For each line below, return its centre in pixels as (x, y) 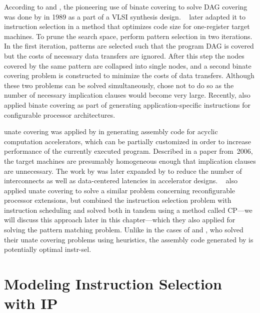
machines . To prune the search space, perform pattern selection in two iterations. (128, 36)
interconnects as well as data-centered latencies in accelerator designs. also (121, 181)
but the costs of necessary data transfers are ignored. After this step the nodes (124, 55)
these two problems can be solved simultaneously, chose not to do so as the (119, 85)
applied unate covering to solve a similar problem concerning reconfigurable (120, 190)
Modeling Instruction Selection (113, 284)
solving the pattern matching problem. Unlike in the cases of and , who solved (124, 230)
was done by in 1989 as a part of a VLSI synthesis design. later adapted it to (125, 16)
